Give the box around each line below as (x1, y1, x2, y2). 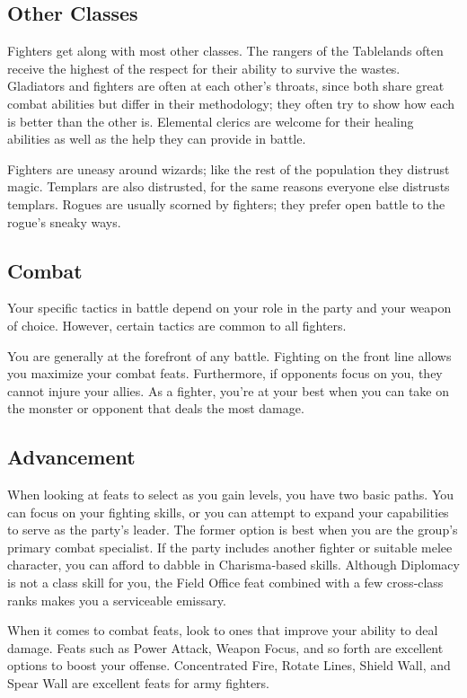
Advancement (7, 443, 136, 471)
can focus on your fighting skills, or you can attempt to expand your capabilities (7, 502, 449, 521)
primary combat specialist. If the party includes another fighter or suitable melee (7, 537, 453, 556)
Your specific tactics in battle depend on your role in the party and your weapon (7, 298, 452, 317)
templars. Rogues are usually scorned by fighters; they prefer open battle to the (7, 194, 445, 213)
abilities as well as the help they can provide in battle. (7, 129, 306, 148)
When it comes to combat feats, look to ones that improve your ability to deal (7, 621, 438, 640)
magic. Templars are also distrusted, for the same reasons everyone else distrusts (7, 177, 450, 196)
